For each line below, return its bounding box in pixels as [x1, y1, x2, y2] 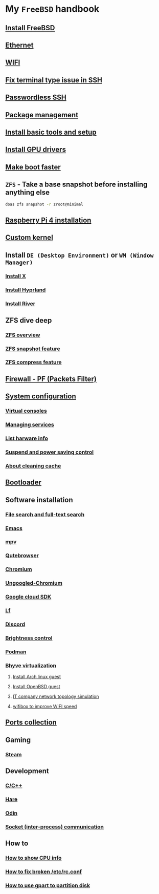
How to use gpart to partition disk [5, 882, 90, 889]
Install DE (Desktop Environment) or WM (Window [5, 250, 154, 259]
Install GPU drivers [5, 145, 66, 154]
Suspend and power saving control [5, 449, 94, 456]
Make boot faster [5, 162, 61, 172]
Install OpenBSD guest [12, 684, 60, 690]
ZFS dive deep [5, 316, 52, 325]
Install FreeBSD [5, 24, 55, 32]
